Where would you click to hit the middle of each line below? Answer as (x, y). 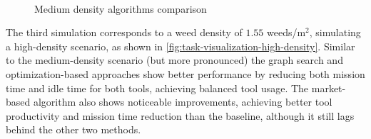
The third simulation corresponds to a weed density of (124, 32)
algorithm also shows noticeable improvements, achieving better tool (183, 102)
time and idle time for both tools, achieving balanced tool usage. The (157, 88)
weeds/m (286, 32)
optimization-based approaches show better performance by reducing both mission (185, 73)
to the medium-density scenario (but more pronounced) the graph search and (174, 60)
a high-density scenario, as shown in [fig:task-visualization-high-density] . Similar (181, 46)
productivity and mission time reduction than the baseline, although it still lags (180, 115)
